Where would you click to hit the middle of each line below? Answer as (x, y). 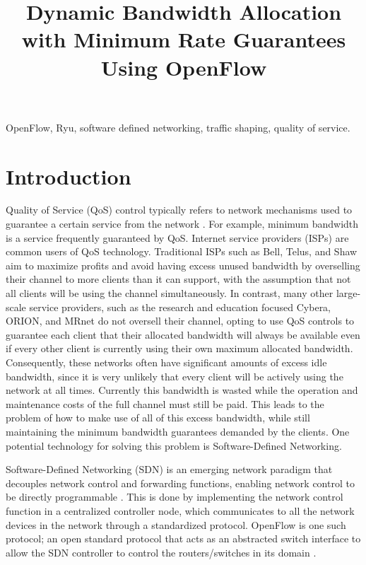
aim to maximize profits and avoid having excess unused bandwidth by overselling (183, 265)
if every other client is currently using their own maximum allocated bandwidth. (179, 348)
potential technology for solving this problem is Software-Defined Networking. (174, 445)
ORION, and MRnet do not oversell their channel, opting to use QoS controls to (180, 321)
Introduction (69, 176)
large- (348, 293)
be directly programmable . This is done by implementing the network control (175, 497)
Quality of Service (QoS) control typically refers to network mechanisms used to (179, 210)
